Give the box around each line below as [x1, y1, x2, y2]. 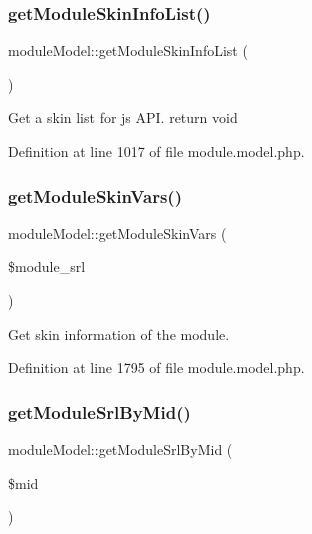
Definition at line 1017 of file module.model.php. [8, 141, 305, 161]
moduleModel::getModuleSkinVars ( [8, 222, 227, 243]
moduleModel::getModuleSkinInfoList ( [8, 40, 248, 61]
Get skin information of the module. [8, 323, 230, 344]
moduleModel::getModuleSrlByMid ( [8, 439, 233, 459]
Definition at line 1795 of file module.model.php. [8, 357, 305, 378]
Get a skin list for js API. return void [8, 107, 238, 128]
